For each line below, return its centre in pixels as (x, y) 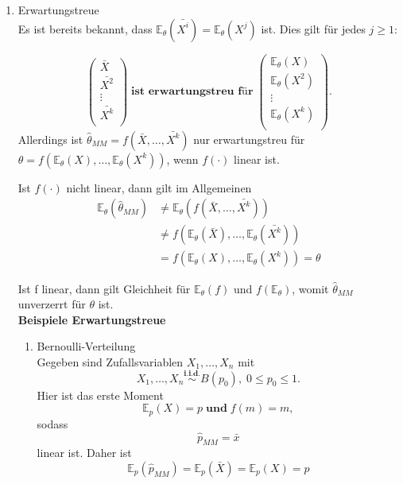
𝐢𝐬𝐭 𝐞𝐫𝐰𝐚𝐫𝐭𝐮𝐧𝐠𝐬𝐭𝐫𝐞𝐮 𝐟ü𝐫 (192, 92)
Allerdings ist (50, 139)
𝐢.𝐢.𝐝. (192, 374)
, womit (310, 288)
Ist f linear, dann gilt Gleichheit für (104, 288)
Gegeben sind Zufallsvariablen (110, 361)
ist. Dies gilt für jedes (313, 28)
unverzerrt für (52, 304)
